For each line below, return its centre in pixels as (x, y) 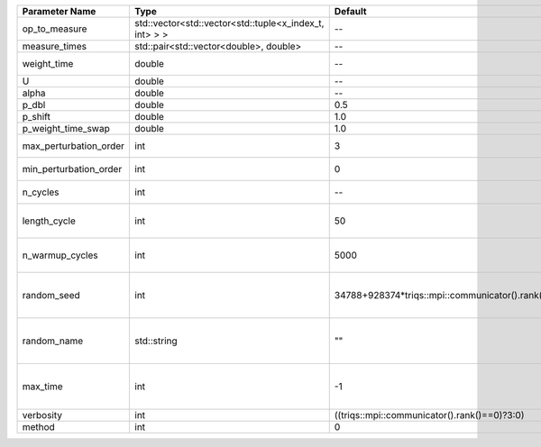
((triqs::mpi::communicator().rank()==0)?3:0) (429, 415)
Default (350, 11)
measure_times (55, 46)
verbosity (42, 415)
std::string (156, 341)
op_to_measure (55, 29)
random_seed (51, 295)
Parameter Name (59, 11)
